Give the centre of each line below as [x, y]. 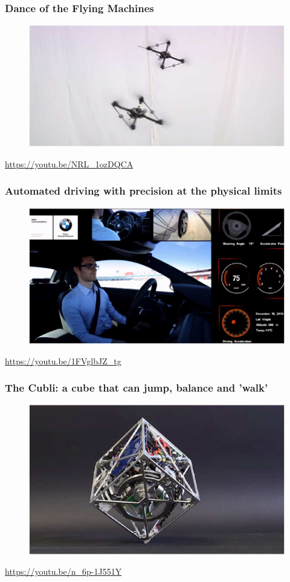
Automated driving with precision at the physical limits [143, 191]
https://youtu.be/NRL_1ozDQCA [69, 163]
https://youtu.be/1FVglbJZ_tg [63, 361]
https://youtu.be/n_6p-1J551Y [63, 571]
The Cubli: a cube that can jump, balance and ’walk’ [137, 388]
